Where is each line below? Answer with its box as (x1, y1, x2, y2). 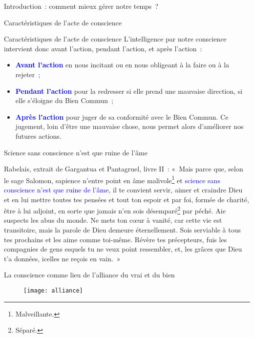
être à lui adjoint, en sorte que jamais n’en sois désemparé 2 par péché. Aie (4, 204, 226, 215)
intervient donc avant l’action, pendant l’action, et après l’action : (4, 43, 202, 53)
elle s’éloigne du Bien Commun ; (15, 95, 113, 106)
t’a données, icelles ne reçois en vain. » (4, 253, 121, 263)
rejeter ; (15, 69, 41, 79)
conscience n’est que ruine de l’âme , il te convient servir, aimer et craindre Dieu (4, 184, 243, 194)
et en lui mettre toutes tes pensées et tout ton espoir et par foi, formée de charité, (4, 194, 249, 204)
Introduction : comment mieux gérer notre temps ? (4, 1, 158, 11)
